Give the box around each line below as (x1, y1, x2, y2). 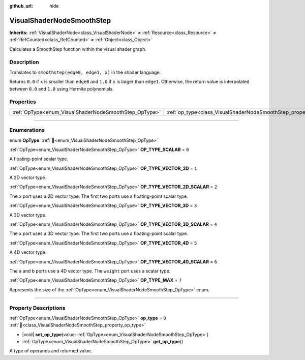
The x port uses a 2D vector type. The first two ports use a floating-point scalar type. (9, 193, 188, 199)
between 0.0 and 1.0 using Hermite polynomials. (9, 85, 114, 92)
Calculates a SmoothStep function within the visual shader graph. (9, 46, 147, 52)
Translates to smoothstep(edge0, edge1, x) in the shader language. (9, 69, 161, 75)
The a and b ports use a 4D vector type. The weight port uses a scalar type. (9, 267, 171, 274)
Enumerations (9, 127, 45, 134)
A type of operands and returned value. (9, 348, 93, 354)
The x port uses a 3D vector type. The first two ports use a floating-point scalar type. (9, 230, 188, 236)
